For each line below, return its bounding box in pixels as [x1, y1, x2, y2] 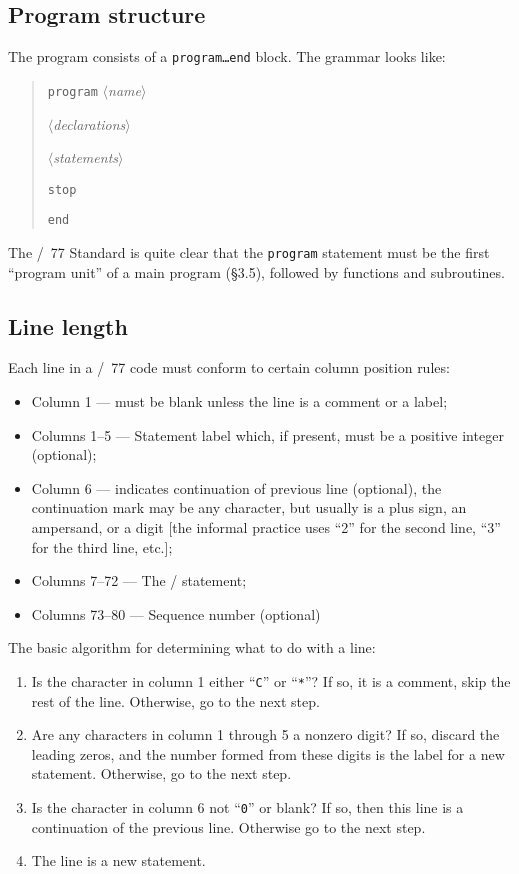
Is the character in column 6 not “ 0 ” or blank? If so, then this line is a [31, 797, 464, 818]
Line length [8, 310, 128, 341]
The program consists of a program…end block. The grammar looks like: [8, 46, 446, 67]
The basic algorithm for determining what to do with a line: [8, 637, 376, 658]
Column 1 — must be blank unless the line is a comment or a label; [31, 391, 448, 412]
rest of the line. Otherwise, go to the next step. [31, 690, 320, 711]
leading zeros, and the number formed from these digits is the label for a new [31, 743, 505, 764]
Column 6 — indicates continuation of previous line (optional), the [31, 477, 442, 498]
